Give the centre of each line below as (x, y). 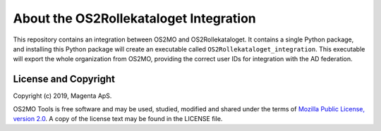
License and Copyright (64, 79)
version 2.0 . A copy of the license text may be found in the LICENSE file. (118, 119)
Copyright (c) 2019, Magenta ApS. (62, 96)
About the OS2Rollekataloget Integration (135, 18)
